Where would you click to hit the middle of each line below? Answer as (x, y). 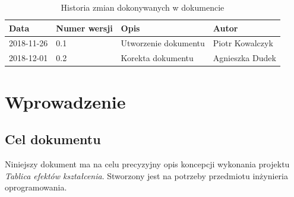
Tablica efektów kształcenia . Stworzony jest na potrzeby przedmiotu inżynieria (146, 175)
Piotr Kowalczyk (243, 43)
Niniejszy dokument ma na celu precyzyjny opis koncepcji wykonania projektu (147, 163)
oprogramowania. (36, 187)
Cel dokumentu (53, 139)
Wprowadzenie (65, 101)
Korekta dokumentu (157, 58)
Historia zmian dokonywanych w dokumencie (143, 7)
